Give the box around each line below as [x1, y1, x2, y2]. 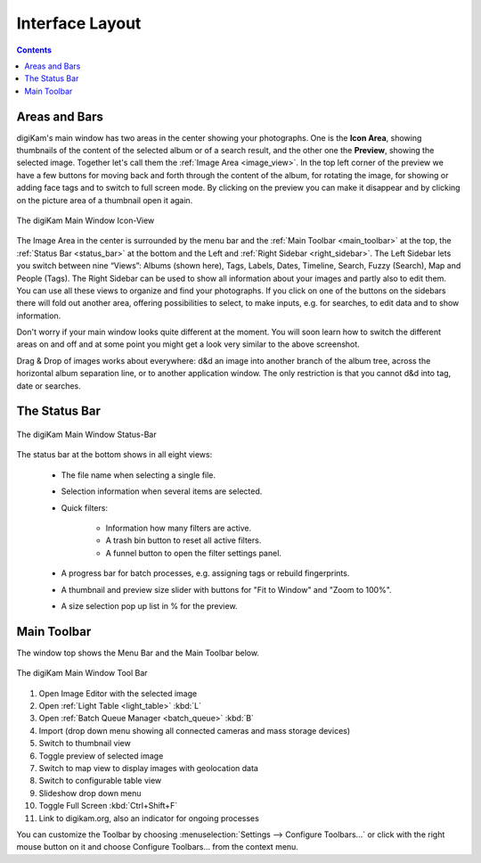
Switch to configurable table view [38, 776, 162, 786]
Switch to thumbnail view [38, 738, 131, 749]
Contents [16, 45, 53, 55]
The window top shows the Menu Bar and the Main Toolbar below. [16, 647, 260, 658]
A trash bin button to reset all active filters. [105, 535, 262, 546]
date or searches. [16, 380, 82, 391]
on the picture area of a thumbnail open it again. [16, 194, 193, 205]
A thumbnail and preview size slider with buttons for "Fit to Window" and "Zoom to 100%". [61, 584, 392, 595]
